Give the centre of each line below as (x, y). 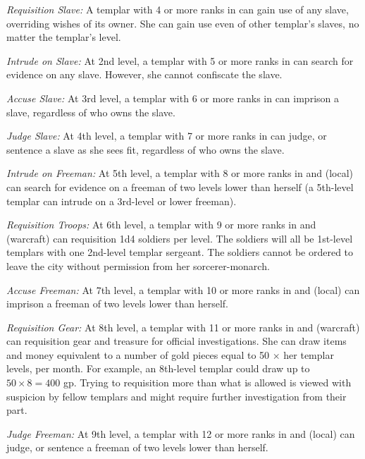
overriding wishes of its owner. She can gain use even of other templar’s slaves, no (183, 23)
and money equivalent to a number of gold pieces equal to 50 (138, 354)
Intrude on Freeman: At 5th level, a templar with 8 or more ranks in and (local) (180, 173)
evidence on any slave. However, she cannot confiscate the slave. (144, 74)
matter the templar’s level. (64, 37)
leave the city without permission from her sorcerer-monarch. (138, 265)
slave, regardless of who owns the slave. (91, 112)
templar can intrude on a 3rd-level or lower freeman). (122, 201)
